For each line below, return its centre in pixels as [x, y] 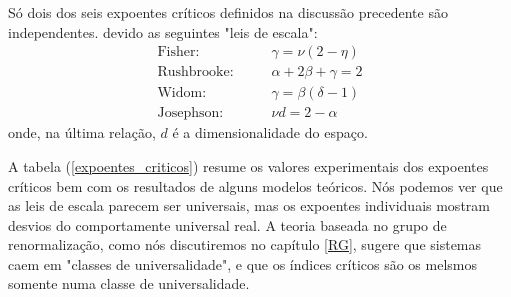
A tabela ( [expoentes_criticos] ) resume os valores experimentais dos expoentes [248, 165]
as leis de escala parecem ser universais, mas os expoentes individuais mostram [249, 205]
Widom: [182, 93]
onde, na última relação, [82, 132]
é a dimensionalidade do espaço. [270, 132]
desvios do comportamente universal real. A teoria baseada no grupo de [227, 224]
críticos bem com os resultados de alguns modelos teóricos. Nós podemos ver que [255, 185]
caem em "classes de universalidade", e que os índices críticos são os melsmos [242, 263]
